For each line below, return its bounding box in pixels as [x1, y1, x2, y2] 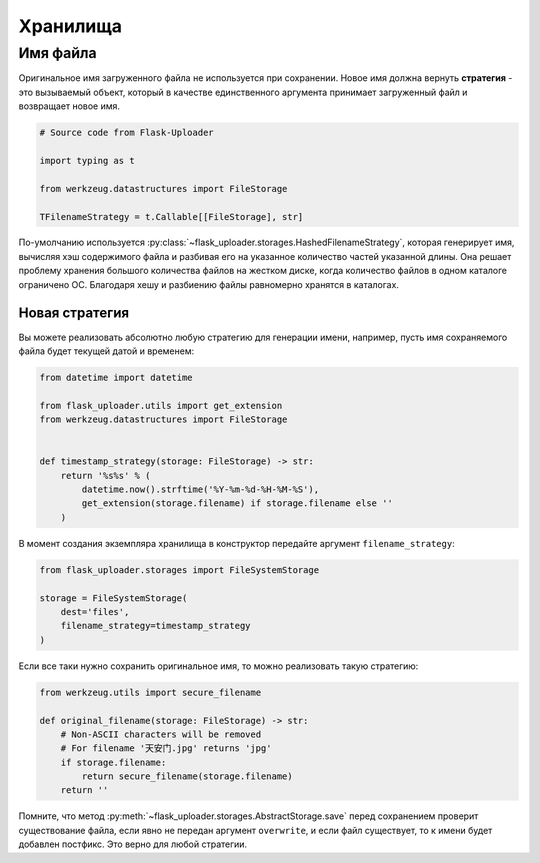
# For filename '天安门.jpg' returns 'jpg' [60, 743, 272, 754]
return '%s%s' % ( [60, 470, 151, 481]
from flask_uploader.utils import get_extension [39, 400, 283, 411]
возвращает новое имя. [18, 100, 120, 112]
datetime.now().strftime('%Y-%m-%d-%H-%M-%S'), [81, 484, 320, 495]
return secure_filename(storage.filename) [81, 771, 294, 782]
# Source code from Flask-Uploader [39, 127, 214, 139]
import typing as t [39, 155, 135, 166]
